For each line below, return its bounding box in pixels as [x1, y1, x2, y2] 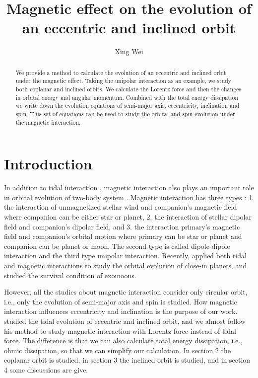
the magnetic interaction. [15, 118, 81, 126]
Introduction [4, 153, 92, 174]
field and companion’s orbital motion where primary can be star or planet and [4, 231, 242, 241]
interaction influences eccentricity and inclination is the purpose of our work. [4, 306, 238, 316]
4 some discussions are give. [4, 364, 88, 375]
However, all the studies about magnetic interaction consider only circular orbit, [4, 287, 248, 297]
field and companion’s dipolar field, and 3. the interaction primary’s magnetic [4, 221, 240, 231]
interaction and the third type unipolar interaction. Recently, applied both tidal [4, 250, 247, 261]
